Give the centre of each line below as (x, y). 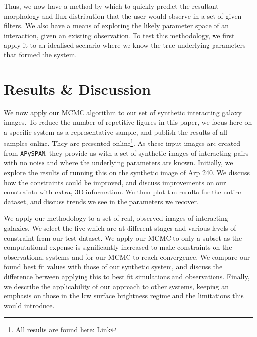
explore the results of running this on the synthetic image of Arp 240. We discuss (127, 172)
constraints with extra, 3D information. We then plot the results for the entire (123, 192)
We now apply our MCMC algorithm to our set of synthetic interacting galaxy (123, 112)
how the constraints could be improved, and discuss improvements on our (115, 182)
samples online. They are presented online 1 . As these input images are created (122, 143)
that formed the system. (41, 54)
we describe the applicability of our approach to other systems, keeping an (117, 286)
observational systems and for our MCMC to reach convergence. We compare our (127, 257)
